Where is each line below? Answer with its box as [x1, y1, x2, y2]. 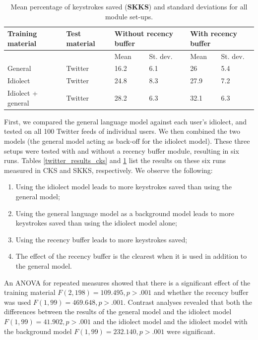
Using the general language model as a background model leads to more [15, 208, 234, 218]
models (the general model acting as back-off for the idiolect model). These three [4, 136, 250, 146]
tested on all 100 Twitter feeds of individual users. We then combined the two [4, 126, 240, 136]
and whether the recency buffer [154, 287, 249, 297]
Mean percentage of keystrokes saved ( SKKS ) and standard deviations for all [10, 1, 248, 11]
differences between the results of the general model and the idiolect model [4, 306, 232, 317]
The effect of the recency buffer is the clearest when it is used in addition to [15, 251, 247, 261]
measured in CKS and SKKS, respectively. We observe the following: [4, 165, 213, 175]
